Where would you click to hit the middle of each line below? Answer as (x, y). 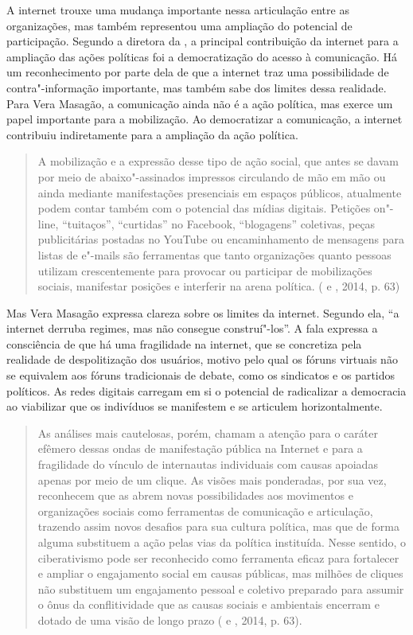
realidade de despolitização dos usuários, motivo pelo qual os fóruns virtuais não (202, 359)
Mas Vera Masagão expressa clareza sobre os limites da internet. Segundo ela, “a (203, 312)
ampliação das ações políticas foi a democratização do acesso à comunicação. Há (202, 56)
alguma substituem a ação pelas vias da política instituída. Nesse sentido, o (222, 542)
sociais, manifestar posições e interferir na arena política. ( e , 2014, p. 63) (219, 286)
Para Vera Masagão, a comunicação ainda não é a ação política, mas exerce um (200, 103)
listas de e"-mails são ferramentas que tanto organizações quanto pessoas (214, 254)
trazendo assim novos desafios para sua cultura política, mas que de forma (218, 526)
